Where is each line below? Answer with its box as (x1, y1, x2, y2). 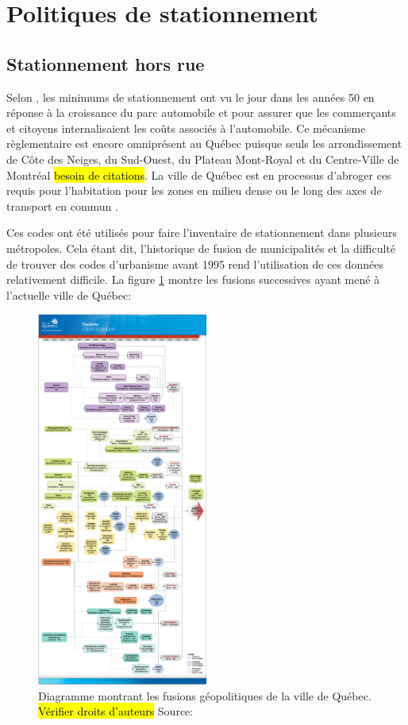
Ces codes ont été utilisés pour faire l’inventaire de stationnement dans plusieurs (6, 224, 397, 241)
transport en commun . (6, 197, 118, 214)
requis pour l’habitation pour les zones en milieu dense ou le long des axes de (6, 182, 382, 199)
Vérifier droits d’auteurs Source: (38, 703, 194, 719)
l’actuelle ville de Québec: (6, 286, 132, 303)
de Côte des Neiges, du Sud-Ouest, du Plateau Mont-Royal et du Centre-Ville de (6, 150, 399, 167)
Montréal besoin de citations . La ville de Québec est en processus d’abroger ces (6, 166, 391, 183)
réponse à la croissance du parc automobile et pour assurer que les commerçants (6, 104, 396, 121)
